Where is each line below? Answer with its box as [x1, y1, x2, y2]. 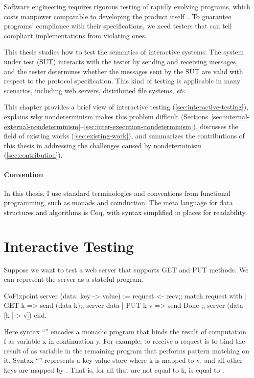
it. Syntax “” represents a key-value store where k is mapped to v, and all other [4, 355, 243, 365]
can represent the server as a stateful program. [4, 274, 144, 284]
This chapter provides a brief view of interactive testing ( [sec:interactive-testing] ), [4, 102, 249, 112]
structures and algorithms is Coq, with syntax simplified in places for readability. [4, 207, 247, 217]
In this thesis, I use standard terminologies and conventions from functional [4, 188, 231, 198]
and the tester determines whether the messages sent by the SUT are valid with [4, 66, 243, 76]
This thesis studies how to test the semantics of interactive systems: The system [4, 47, 244, 57]
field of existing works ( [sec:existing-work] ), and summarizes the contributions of [4, 131, 245, 141]
